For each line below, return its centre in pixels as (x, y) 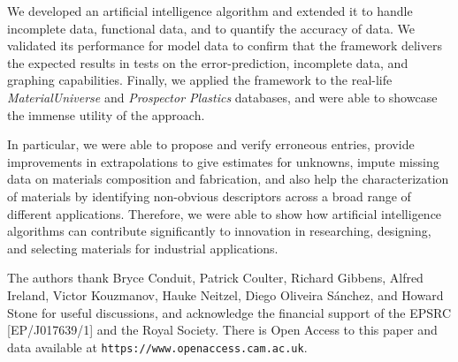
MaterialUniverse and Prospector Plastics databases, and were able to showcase (222, 97)
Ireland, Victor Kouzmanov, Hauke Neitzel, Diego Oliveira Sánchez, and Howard (225, 294)
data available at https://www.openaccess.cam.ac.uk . (157, 347)
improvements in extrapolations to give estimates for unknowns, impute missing (223, 161)
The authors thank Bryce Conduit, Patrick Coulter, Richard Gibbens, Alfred (215, 278)
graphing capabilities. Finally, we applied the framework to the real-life (200, 80)
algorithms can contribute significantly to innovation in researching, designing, (219, 231)
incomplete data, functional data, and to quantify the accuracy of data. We (211, 28)
